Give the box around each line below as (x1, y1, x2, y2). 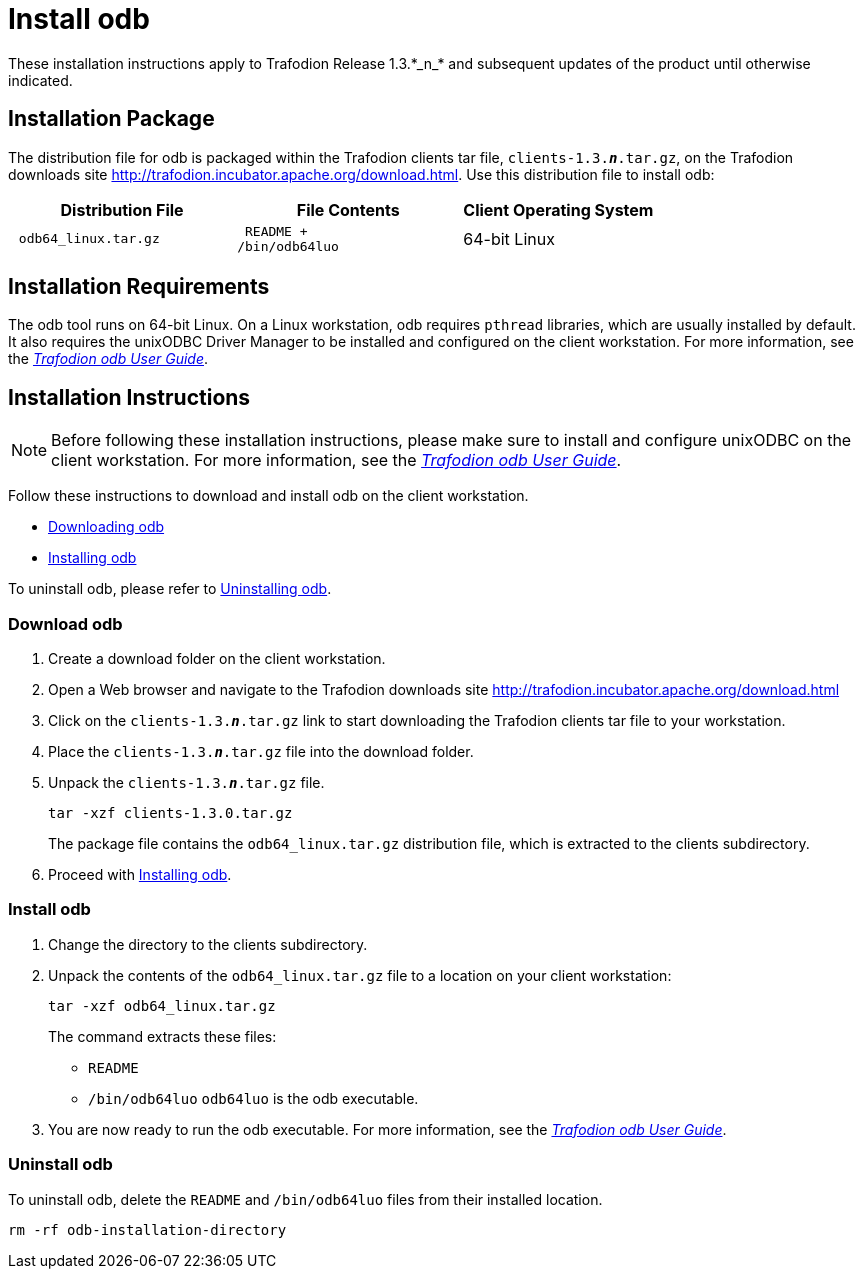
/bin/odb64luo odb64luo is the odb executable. (88, 1089, 419, 1107)
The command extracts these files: (48, 1027, 277, 1045)
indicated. (8, 71, 73, 89)
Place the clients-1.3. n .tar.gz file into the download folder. (48, 743, 474, 761)
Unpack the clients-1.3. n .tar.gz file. (48, 774, 325, 792)
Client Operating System (463, 199, 654, 220)
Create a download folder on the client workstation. (48, 650, 386, 668)
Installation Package (8, 106, 215, 132)
